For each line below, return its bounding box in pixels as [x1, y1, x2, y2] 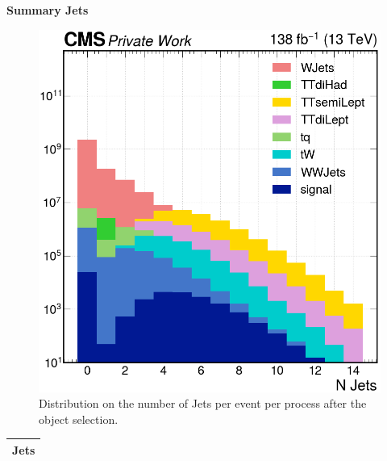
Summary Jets [6, 2, 89, 18]
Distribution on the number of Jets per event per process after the [39, 395, 367, 412]
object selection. [39, 410, 119, 427]
